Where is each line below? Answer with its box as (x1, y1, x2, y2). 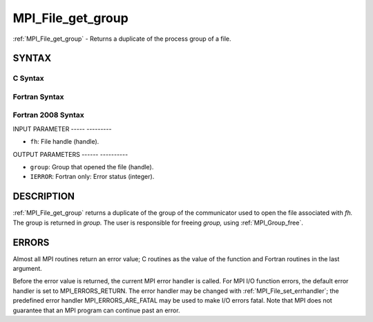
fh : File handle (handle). (30, 138, 99, 146)
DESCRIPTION (12, 191, 75, 202)
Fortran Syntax (12, 92, 64, 102)
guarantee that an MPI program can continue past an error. (12, 306, 180, 314)
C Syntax (12, 73, 44, 83)
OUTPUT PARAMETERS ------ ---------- (12, 150, 128, 158)
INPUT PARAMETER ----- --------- (12, 124, 112, 133)
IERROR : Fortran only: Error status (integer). (30, 173, 155, 181)
